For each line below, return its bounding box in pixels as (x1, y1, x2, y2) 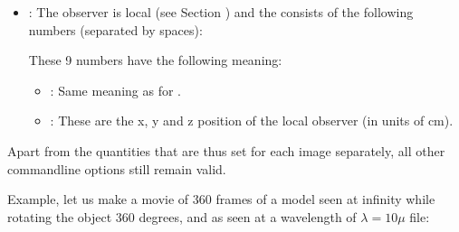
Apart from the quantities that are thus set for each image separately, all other (7, 141, 445, 160)
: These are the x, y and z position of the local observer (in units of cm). (50, 111, 454, 130)
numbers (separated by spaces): (28, 20, 203, 39)
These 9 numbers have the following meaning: (28, 51, 282, 70)
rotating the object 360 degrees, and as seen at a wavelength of (7, 207, 357, 226)
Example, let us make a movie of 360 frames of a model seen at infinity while (7, 190, 435, 209)
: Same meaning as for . (50, 80, 181, 99)
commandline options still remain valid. (7, 159, 226, 178)
